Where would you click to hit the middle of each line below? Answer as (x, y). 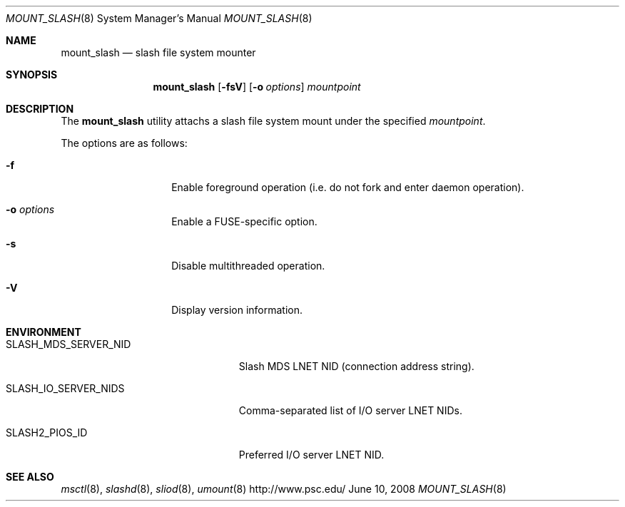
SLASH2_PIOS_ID (47, 432)
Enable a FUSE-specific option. (244, 221)
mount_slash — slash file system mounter (158, 52)
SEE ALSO (30, 477)
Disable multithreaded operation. (248, 266)
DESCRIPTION (40, 109)
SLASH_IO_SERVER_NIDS (65, 388)
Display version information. (237, 310)
